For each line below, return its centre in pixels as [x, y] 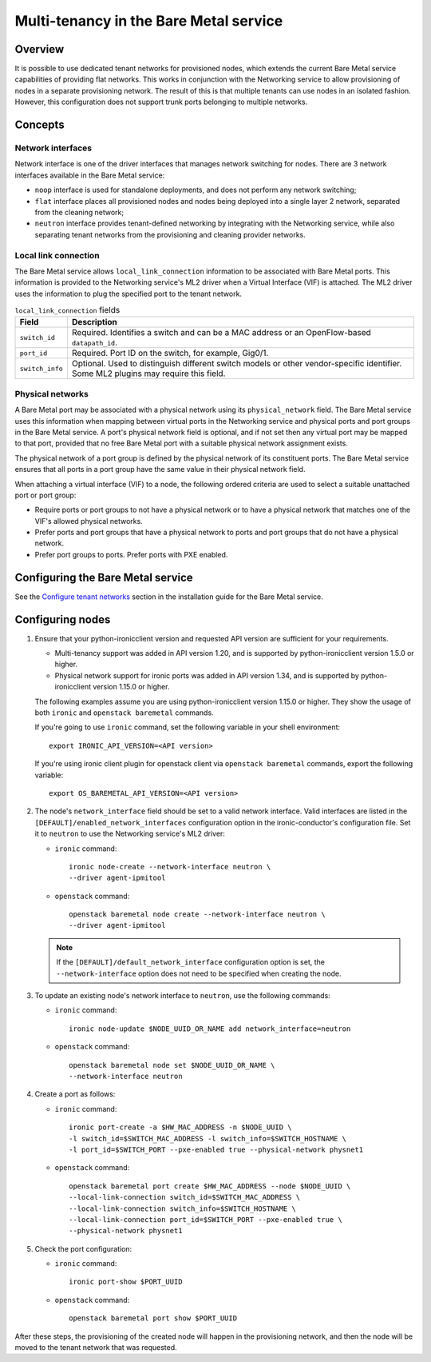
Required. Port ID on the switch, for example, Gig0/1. [170, 353]
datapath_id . [95, 342]
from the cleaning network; [79, 212]
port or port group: [45, 495]
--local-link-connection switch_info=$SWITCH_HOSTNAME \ [183, 1208]
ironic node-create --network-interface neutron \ [170, 867]
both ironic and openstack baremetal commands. [125, 713]
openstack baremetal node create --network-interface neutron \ [198, 915]
